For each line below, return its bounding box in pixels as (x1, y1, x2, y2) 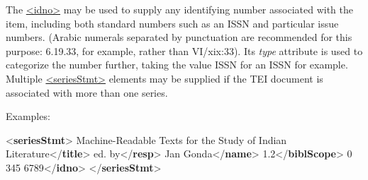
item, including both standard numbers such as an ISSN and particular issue (6, 16, 339, 30)
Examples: (6, 109, 50, 124)
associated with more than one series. (6, 85, 168, 100)
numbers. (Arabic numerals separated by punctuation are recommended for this (6, 30, 352, 44)
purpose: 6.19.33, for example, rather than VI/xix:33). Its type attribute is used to (6, 43, 363, 58)
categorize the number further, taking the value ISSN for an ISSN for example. (6, 57, 348, 72)
